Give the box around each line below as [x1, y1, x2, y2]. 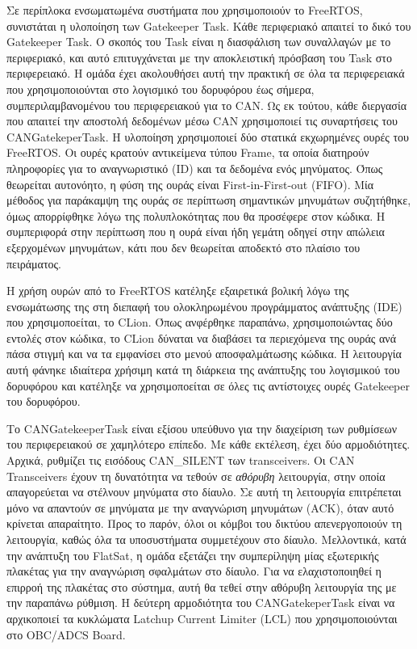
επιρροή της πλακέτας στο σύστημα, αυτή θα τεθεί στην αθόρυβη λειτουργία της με [6, 578, 397, 595]
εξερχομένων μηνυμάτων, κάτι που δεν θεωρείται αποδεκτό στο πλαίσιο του [6, 238, 361, 255]
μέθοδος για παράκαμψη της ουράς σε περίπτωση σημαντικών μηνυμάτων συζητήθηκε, [6, 192, 411, 209]
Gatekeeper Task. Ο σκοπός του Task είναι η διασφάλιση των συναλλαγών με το [6, 33, 391, 50]
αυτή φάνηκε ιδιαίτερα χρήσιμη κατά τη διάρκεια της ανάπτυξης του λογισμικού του [6, 361, 400, 378]
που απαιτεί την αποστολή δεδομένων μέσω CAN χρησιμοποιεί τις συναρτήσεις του [6, 112, 398, 129]
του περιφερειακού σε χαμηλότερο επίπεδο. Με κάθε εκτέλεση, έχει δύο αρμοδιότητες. [6, 436, 411, 453]
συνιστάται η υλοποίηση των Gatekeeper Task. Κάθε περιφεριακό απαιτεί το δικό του [6, 17, 411, 34]
